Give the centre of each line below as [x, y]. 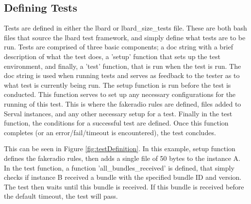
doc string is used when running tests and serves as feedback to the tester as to [122, 75]
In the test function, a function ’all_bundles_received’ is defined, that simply [119, 167]
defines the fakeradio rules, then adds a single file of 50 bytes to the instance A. [122, 158]
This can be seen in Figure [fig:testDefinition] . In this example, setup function [120, 149]
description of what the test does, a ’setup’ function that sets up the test [112, 56]
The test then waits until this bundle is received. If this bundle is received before [124, 186]
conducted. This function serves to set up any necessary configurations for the [120, 94]
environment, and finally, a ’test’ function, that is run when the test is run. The [123, 66]
